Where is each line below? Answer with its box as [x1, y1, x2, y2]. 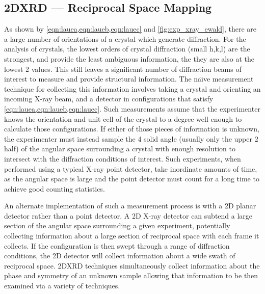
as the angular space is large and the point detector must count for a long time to [4, 173, 259, 184]
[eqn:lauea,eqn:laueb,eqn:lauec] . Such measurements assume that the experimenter [4, 103, 260, 114]
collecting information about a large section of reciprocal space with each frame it [4, 230, 259, 241]
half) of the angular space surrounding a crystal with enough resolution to [4, 143, 236, 154]
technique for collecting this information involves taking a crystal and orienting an [4, 83, 261, 94]
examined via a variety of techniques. [4, 280, 120, 291]
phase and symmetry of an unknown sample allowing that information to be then [4, 270, 258, 281]
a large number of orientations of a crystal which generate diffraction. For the [4, 33, 246, 44]
